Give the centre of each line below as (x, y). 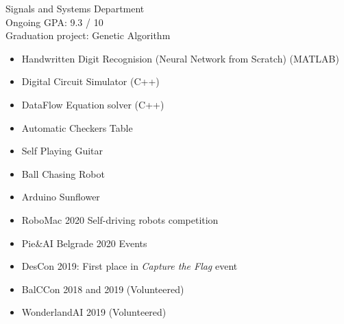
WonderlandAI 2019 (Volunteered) (94, 312)
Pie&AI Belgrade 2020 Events (84, 243)
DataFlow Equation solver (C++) (93, 104)
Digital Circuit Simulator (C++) (90, 81)
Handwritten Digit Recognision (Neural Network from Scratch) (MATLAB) (180, 58)
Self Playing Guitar (62, 151)
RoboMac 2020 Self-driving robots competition (120, 219)
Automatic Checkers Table (77, 127)
